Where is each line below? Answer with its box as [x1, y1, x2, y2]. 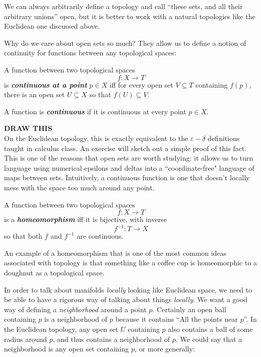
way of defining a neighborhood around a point [4, 304, 147, 314]
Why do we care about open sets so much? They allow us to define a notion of [4, 37, 246, 48]
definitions [208, 132, 240, 143]
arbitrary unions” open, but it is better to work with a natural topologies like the [4, 11, 255, 21]
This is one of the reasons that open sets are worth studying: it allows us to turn [4, 153, 253, 163]
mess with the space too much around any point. [4, 182, 155, 192]
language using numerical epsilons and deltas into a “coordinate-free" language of [4, 162, 254, 173]
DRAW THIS [4, 123, 52, 133]
